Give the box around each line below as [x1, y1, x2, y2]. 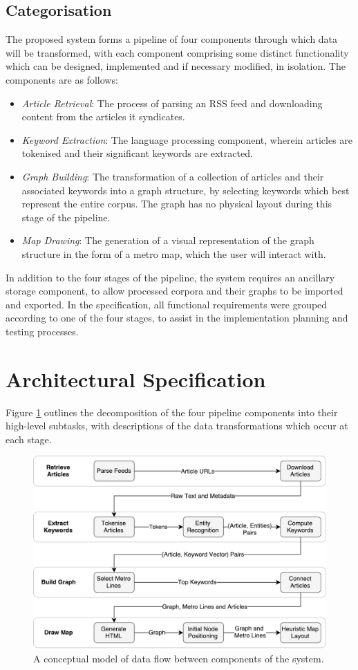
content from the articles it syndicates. [21, 109, 185, 124]
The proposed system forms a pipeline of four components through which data [6, 32, 338, 46]
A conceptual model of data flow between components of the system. [33, 651, 324, 666]
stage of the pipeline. [21, 210, 111, 224]
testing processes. [6, 324, 79, 338]
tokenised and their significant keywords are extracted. [21, 146, 253, 160]
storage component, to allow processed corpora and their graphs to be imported [6, 283, 343, 298]
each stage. [6, 431, 52, 446]
